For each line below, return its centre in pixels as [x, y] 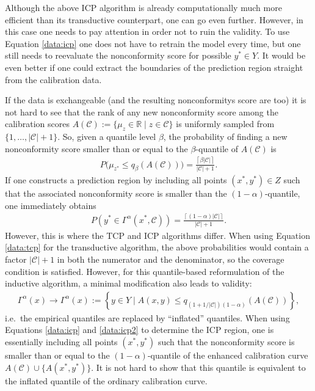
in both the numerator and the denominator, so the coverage [171, 259]
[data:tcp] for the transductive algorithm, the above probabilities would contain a [157, 247]
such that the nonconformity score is [226, 342]
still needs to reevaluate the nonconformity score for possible [118, 55]
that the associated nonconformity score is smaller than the [116, 193]
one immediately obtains [51, 205]
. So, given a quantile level [107, 137]
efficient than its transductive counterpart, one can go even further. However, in [154, 19]
